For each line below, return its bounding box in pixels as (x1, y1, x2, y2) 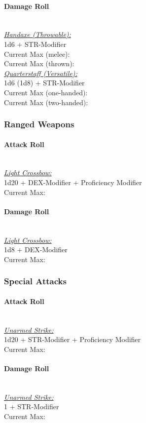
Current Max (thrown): (4, 58, 74, 69)
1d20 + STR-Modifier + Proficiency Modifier (4, 334, 141, 345)
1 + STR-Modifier (4, 401, 59, 412)
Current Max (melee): (4, 48, 70, 59)
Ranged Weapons (4, 118, 74, 130)
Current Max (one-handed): (4, 87, 88, 97)
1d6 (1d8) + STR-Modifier (4, 77, 85, 88)
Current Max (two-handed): (4, 97, 88, 107)
